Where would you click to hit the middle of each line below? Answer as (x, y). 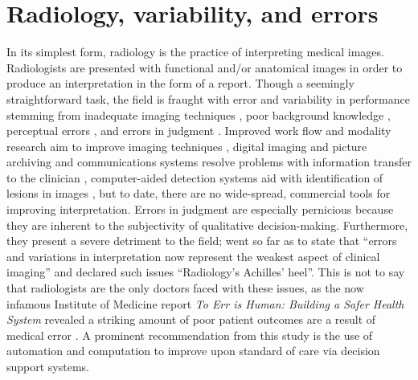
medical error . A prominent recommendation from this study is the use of (190, 335)
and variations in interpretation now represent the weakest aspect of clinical (193, 256)
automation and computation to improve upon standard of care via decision (193, 351)
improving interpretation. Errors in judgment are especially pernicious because (200, 209)
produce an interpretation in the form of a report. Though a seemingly (180, 83)
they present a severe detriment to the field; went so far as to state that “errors (202, 241)
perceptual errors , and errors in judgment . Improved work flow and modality (199, 131)
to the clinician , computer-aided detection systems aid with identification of (195, 177)
